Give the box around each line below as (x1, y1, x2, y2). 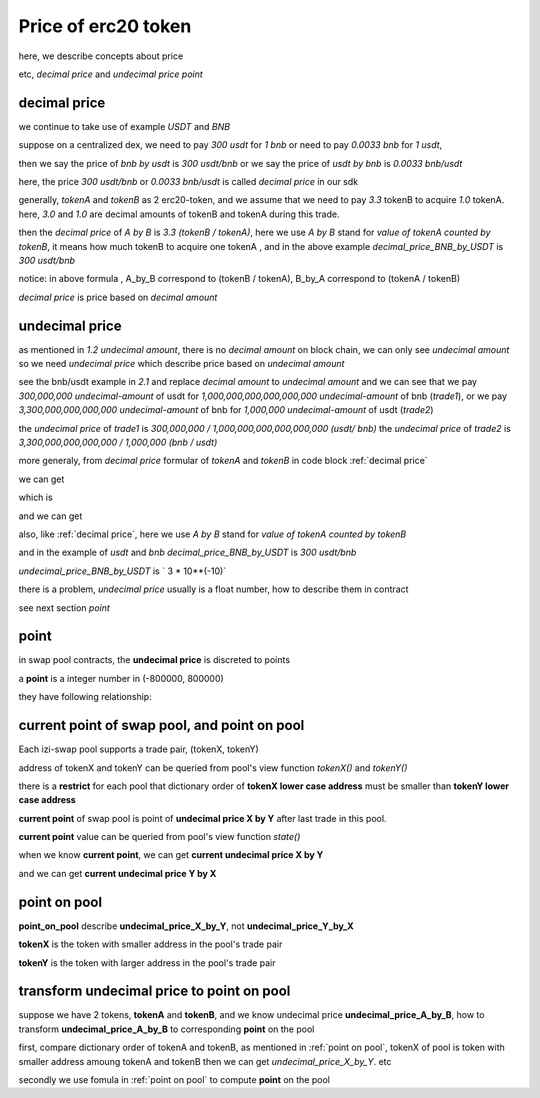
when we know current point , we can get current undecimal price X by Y (18, 849, 324, 861)
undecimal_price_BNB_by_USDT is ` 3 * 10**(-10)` (18, 565, 227, 577)
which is (18, 491, 54, 504)
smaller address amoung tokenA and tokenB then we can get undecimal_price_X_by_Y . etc (18, 1055, 392, 1067)
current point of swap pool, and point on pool (18, 717, 305, 734)
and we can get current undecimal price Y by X (18, 867, 217, 879)
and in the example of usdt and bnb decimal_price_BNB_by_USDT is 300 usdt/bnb (18, 546, 357, 559)
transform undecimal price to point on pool (18, 983, 291, 1000)
